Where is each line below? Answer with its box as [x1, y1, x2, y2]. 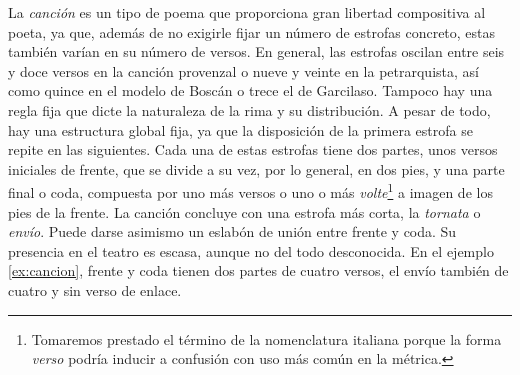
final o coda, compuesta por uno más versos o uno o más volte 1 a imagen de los [8, 179, 493, 202]
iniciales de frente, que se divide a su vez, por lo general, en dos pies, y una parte [8, 158, 505, 179]
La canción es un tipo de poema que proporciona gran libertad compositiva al [8, 2, 486, 22]
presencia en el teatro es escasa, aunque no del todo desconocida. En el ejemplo [8, 240, 494, 261]
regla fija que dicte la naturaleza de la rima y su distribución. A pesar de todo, [8, 99, 491, 120]
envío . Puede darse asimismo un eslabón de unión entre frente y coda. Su [8, 221, 457, 242]
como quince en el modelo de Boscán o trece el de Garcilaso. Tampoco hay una [8, 80, 493, 101]
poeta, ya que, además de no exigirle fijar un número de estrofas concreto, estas [8, 21, 496, 42]
